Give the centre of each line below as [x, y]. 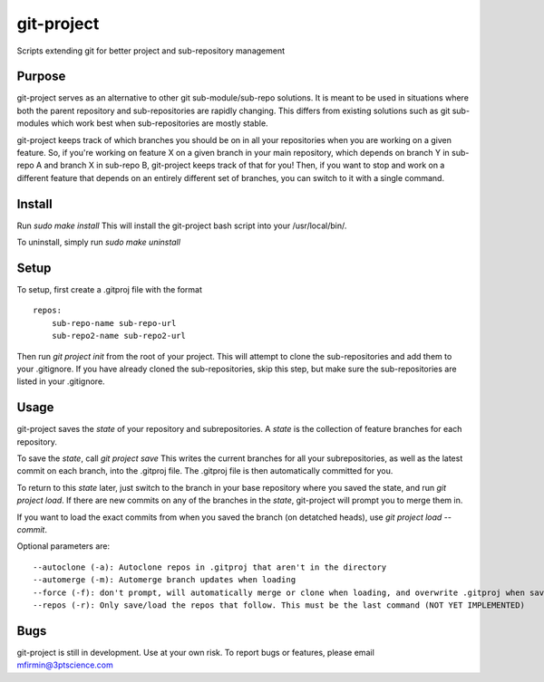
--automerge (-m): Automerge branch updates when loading [165, 580]
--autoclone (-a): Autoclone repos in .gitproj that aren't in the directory [210, 567]
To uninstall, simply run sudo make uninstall [99, 242]
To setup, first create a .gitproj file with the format [110, 289]
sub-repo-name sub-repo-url [114, 323]
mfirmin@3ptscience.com [65, 665]
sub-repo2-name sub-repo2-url [118, 336]
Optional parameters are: [63, 546]
